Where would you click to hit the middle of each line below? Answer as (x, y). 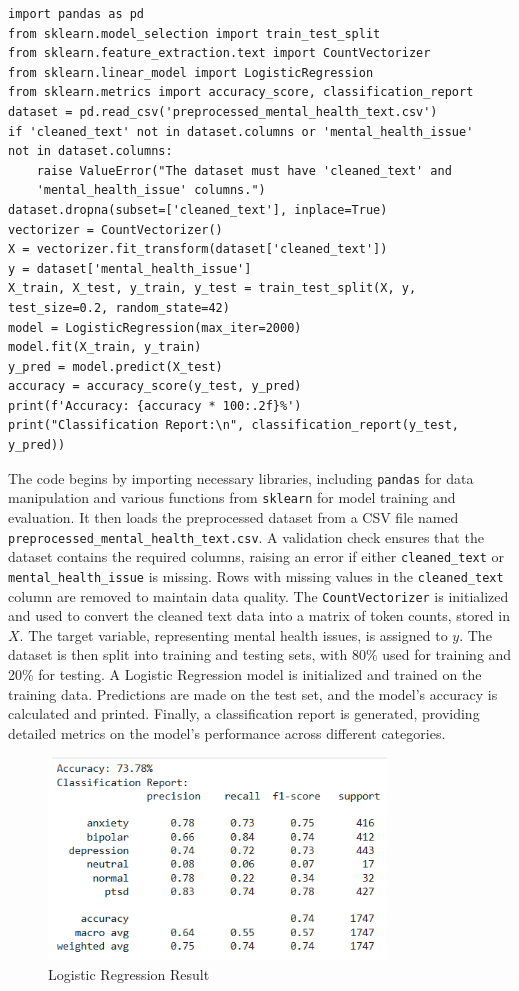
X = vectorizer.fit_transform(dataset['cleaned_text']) (198, 249)
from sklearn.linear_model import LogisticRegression (191, 72)
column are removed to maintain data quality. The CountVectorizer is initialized (258, 595)
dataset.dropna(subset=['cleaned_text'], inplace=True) (198, 209)
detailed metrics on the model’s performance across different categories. (227, 732)
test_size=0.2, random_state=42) (119, 307)
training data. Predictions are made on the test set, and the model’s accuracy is (253, 693)
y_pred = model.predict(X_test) (115, 366)
